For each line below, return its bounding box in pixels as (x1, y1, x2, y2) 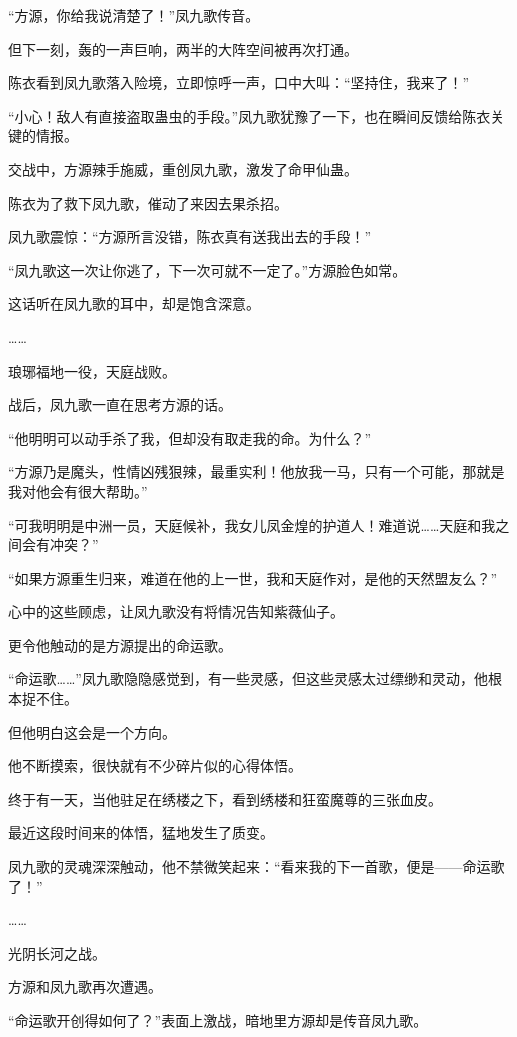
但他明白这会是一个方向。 (8, 721, 176, 742)
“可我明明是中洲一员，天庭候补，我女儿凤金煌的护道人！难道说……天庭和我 (8, 514, 496, 535)
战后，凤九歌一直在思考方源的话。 (8, 394, 232, 415)
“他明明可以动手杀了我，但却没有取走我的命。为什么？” (8, 427, 372, 448)
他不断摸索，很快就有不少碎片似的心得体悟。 (8, 755, 302, 776)
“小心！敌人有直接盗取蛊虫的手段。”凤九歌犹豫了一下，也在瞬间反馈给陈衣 (8, 105, 491, 126)
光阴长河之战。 (8, 942, 106, 963)
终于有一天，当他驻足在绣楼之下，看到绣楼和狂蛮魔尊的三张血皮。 (8, 788, 442, 809)
